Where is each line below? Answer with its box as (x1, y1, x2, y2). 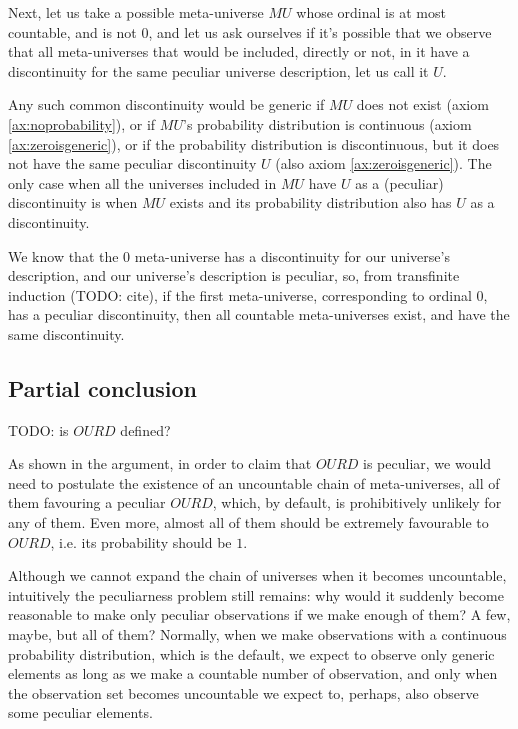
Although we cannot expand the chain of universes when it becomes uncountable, (8, 565, 507, 586)
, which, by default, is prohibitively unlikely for (212, 492, 502, 513)
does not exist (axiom (356, 94, 489, 115)
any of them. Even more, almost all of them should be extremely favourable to (8, 512, 489, 533)
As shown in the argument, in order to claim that (8, 453, 312, 474)
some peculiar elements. (8, 702, 153, 723)
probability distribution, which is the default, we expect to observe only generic (8, 643, 495, 664)
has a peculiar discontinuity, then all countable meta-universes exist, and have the (8, 304, 510, 325)
